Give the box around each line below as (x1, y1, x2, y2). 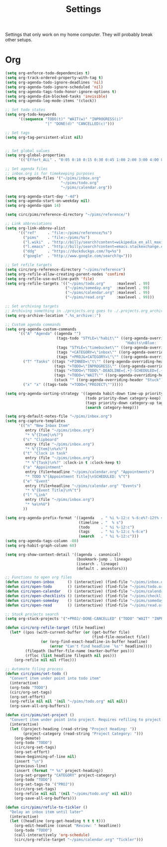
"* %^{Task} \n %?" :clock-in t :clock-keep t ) (25, 460, 121, 466)
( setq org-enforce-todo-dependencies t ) (5, 71, 90, 76)
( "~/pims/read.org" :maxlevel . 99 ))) (65, 295, 155, 300)
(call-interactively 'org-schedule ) (14, 833, 90, 838)
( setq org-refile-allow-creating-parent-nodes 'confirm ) (5, 272, 126, 277)
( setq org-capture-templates (5, 419, 66, 424)
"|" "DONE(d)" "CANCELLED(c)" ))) (45, 121, 114, 126)
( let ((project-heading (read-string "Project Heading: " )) (9, 726, 137, 732)
